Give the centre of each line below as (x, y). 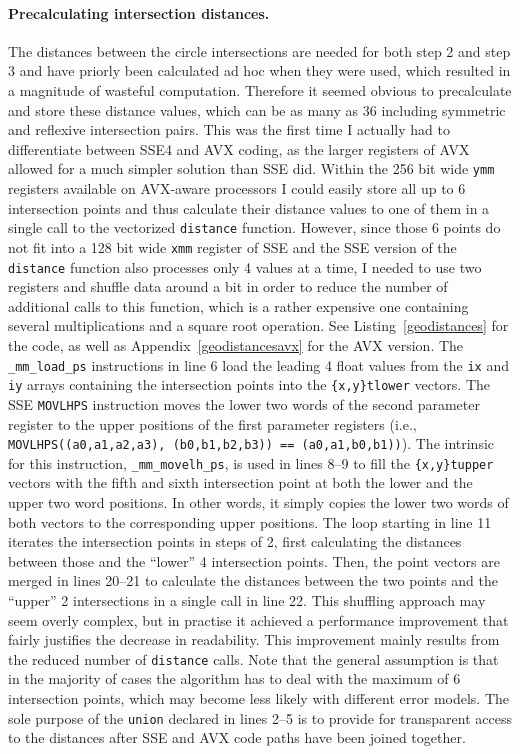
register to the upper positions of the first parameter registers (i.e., (212, 423)
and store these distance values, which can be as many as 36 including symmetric (257, 109)
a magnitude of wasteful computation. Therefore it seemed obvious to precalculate (260, 89)
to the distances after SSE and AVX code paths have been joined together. (237, 737)
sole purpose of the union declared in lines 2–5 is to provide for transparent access (260, 717)
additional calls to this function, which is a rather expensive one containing (238, 305)
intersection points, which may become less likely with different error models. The (259, 698)
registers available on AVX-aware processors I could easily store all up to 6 (237, 188)
